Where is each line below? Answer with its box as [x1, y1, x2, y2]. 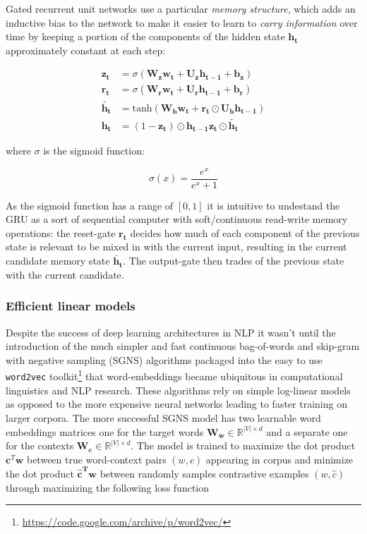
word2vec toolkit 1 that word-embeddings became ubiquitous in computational [6, 367, 343, 384]
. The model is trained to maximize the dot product [131, 438, 356, 453]
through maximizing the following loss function [6, 480, 210, 494]
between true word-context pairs [26, 451, 167, 466]
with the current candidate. [6, 267, 124, 281]
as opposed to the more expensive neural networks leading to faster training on [6, 396, 347, 411]
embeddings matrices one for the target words [6, 424, 204, 439]
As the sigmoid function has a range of [6, 198, 174, 212]
